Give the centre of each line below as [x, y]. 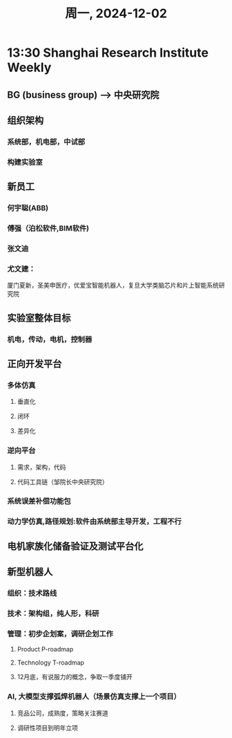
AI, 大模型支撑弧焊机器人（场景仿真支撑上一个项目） [94, 697]
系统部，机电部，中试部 [46, 142]
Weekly [29, 67]
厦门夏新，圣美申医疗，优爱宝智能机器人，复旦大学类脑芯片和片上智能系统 [113, 285]
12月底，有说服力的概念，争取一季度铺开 [75, 677]
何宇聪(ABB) [28, 208]
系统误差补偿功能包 [39, 501]
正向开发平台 [35, 363]
